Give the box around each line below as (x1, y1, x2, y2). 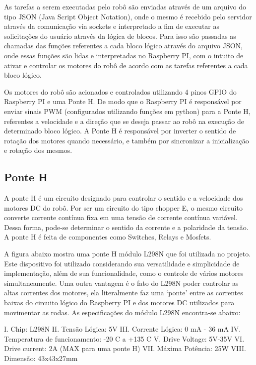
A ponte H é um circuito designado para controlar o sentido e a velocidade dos (4, 193, 243, 203)
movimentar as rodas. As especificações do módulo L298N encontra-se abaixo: (4, 307, 241, 317)
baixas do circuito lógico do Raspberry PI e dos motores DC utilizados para (4, 297, 235, 308)
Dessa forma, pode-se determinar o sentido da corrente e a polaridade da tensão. (4, 222, 249, 232)
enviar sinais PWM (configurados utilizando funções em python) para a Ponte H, (4, 106, 251, 116)
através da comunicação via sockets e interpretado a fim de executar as (4, 21, 219, 31)
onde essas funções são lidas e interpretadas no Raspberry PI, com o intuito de (4, 50, 244, 60)
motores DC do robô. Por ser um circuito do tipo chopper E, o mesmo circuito (4, 202, 243, 213)
